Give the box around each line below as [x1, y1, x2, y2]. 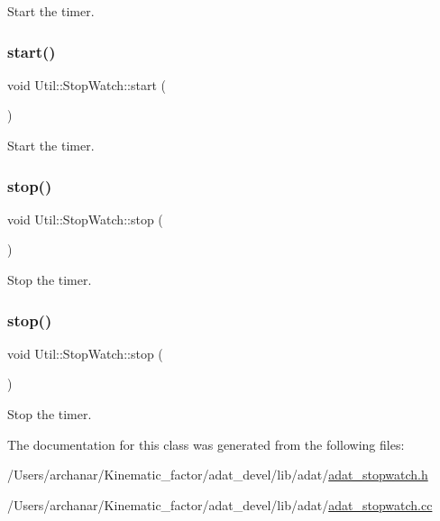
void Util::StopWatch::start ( [7, 75, 166, 94]
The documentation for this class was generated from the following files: [7, 434, 405, 453]
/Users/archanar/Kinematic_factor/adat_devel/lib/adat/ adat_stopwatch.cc [7, 495, 433, 514]
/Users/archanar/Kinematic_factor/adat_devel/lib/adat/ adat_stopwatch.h [7, 465, 428, 484]
